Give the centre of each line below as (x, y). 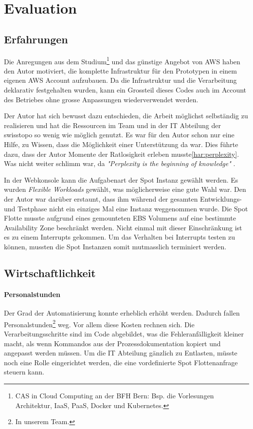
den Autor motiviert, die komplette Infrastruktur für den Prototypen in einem (120, 70)
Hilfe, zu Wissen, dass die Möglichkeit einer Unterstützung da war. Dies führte (121, 144)
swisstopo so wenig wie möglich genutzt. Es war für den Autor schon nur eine (119, 135)
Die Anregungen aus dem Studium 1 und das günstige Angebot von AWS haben (122, 60)
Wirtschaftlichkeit (50, 272)
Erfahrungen (36, 39)
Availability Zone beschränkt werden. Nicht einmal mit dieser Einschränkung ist (123, 227)
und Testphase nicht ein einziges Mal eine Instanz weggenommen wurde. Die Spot (126, 208)
